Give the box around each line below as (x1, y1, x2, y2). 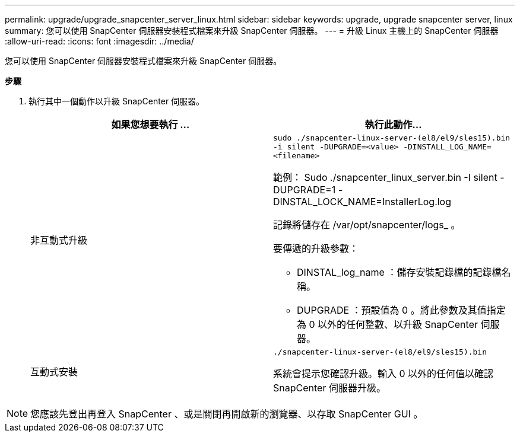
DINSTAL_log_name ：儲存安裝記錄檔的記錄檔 (297, 266, 502, 278)
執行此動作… (364, 119, 422, 130)
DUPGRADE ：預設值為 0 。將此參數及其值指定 (297, 304, 506, 316)
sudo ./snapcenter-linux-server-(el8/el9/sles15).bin (273, 133, 511, 142)
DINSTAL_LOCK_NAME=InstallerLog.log (273, 196, 452, 208)
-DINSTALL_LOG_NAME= (403, 142, 492, 151)
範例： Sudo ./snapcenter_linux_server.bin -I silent (273, 171, 497, 183)
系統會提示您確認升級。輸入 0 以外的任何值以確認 (273, 368, 494, 379)
